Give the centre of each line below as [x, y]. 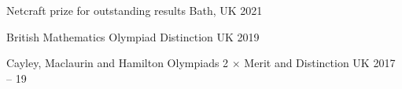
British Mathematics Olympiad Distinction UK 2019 [133, 36]
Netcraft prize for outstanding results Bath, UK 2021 [135, 10]
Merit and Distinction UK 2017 [320, 63]
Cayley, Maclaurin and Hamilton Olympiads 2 [118, 63]
